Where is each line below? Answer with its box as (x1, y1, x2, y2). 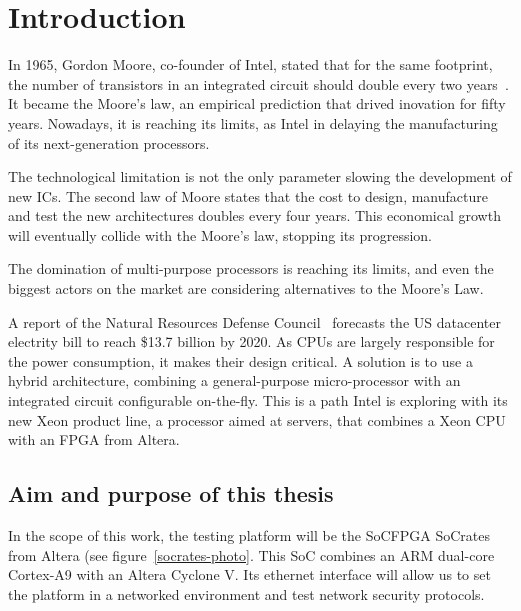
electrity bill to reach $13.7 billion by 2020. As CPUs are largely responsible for (8, 331, 495, 352)
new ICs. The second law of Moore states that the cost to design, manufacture (8, 185, 488, 206)
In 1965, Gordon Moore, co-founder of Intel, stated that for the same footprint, (8, 54, 493, 75)
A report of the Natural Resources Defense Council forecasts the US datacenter (8, 311, 501, 332)
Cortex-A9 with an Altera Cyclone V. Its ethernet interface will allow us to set (8, 564, 491, 585)
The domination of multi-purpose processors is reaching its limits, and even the (8, 258, 494, 279)
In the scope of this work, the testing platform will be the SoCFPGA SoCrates (8, 525, 490, 546)
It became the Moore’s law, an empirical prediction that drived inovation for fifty (8, 93, 506, 114)
